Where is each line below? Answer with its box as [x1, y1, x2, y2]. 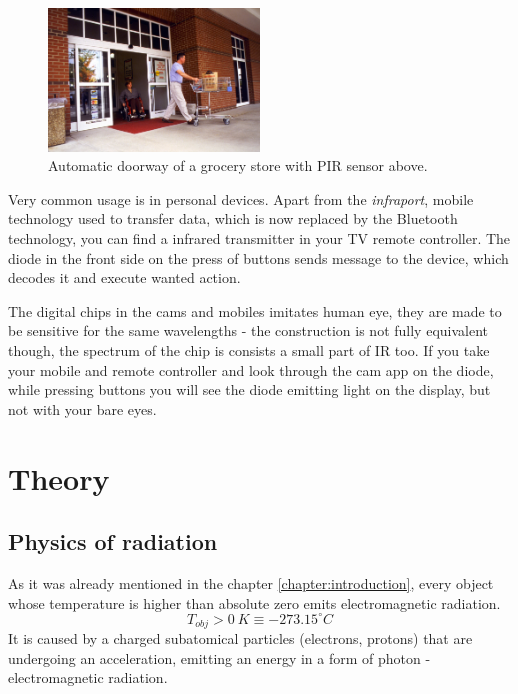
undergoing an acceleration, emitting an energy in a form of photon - [8, 647, 431, 668]
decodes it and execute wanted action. [8, 267, 241, 288]
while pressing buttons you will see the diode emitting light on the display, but [8, 379, 491, 400]
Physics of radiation [8, 526, 218, 557]
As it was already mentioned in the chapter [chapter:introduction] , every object [8, 572, 494, 593]
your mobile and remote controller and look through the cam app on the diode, [8, 359, 494, 380]
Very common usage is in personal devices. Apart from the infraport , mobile [8, 188, 474, 209]
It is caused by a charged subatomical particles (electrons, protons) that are [8, 628, 473, 649]
